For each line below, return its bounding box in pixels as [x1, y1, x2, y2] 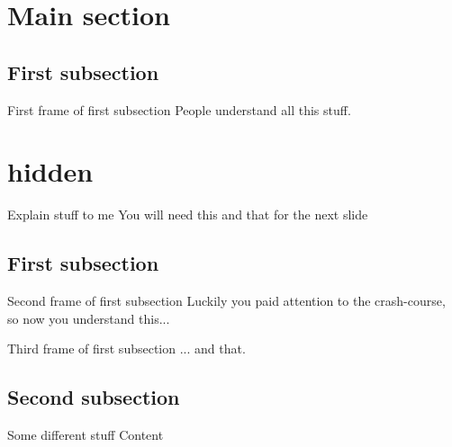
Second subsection [7, 383, 180, 411]
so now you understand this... [7, 308, 170, 327]
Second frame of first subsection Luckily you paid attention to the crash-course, [7, 291, 446, 310]
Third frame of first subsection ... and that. [7, 339, 246, 358]
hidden [7, 153, 94, 190]
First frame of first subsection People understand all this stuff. [7, 100, 351, 119]
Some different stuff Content [7, 425, 164, 444]
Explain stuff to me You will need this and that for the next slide [7, 205, 368, 224]
